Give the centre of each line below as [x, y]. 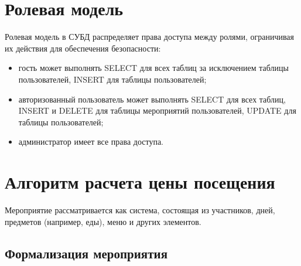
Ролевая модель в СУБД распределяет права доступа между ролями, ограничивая [150, 37]
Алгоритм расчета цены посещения [140, 182]
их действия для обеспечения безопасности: [83, 48]
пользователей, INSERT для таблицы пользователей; [112, 79]
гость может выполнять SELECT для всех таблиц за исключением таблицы [153, 68]
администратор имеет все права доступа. [91, 141]
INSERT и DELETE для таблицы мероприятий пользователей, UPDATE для [157, 110]
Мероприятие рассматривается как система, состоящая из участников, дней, [140, 210]
